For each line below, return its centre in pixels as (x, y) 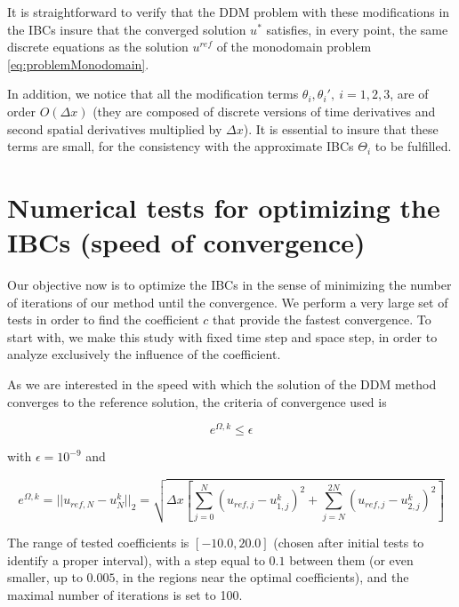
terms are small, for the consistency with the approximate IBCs (181, 146)
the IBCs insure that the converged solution (127, 29)
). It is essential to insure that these (341, 128)
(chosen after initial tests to (349, 543)
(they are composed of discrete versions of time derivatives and (264, 111)
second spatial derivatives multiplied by (115, 128)
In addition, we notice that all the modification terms (153, 94)
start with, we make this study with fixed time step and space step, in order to (222, 336)
